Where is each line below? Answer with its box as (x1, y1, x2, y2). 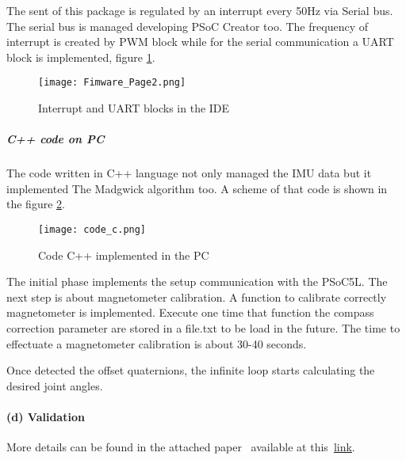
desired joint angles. (6, 377, 103, 393)
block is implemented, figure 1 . (6, 48, 155, 65)
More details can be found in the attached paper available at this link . (6, 439, 355, 455)
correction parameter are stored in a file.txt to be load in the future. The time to (6, 320, 400, 336)
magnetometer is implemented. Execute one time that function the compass (6, 304, 374, 321)
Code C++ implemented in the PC (38, 246, 209, 263)
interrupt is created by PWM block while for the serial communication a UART (6, 33, 394, 50)
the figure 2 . (6, 196, 65, 212)
